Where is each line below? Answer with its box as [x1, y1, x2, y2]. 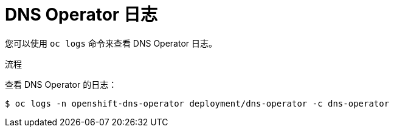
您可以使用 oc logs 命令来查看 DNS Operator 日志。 [5, 38, 218, 48]
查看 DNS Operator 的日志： [5, 79, 117, 90]
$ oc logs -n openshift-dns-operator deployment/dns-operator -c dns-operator [5, 98, 390, 108]
